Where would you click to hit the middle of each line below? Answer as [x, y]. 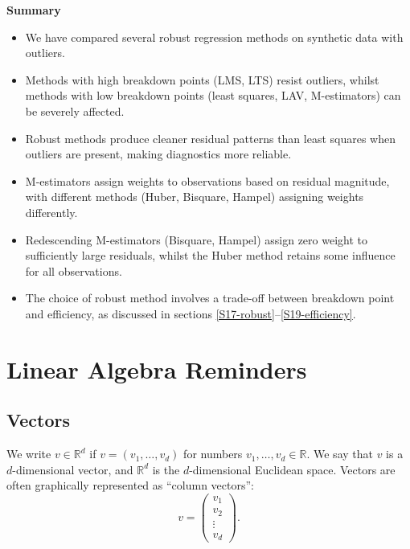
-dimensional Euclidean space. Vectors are [292, 469]
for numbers [213, 454]
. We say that [340, 454]
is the [166, 469]
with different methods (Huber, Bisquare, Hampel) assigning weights [195, 197]
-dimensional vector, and [73, 469]
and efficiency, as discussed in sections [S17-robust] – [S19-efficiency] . [191, 313]
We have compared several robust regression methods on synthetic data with [214, 37]
